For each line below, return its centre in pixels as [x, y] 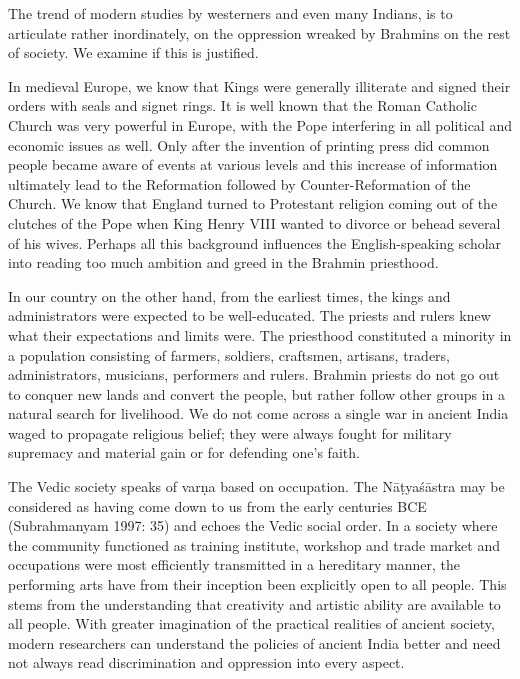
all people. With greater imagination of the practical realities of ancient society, [251, 623]
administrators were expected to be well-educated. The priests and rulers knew [249, 315]
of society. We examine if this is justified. [133, 52]
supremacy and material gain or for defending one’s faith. [184, 452]
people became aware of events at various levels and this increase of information [253, 164]
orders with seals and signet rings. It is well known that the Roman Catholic [242, 105]
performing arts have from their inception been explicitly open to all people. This [257, 584]
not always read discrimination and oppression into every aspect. [206, 662]
